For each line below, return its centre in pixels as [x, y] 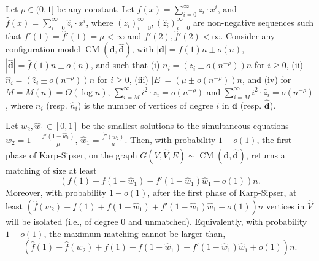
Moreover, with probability [56, 193]
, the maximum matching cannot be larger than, [135, 233]
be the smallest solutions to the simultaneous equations [185, 126]
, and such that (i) [125, 65]
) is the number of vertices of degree [145, 105]
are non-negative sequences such [253, 22]
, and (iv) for [267, 80]
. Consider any [248, 35]
